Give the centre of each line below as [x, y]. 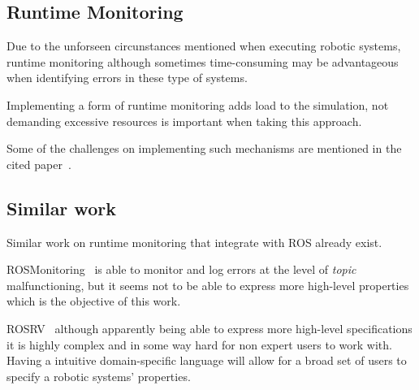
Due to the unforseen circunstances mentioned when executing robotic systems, [204, 46]
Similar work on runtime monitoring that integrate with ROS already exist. [194, 242]
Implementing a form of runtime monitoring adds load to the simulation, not [198, 104]
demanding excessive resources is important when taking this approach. [184, 121]
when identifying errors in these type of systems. [127, 78]
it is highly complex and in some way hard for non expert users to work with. [199, 344]
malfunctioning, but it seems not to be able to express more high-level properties [208, 285]
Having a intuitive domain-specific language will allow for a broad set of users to [207, 360]
